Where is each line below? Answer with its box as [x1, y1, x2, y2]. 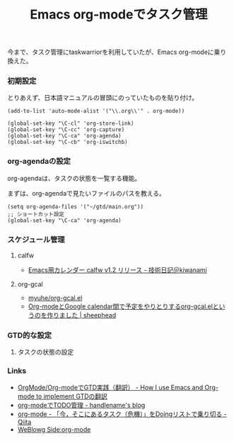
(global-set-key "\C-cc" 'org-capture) [7, 126, 125, 133]
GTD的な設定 [7, 330, 52, 340]
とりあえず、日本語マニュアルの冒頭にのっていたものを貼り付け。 [7, 94, 199, 102]
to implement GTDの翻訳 [36, 391, 108, 401]
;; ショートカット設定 [7, 211, 65, 218]
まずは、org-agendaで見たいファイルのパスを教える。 [7, 189, 166, 197]
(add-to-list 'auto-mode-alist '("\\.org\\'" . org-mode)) [7, 108, 185, 115]
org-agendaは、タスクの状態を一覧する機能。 [7, 174, 141, 182]
